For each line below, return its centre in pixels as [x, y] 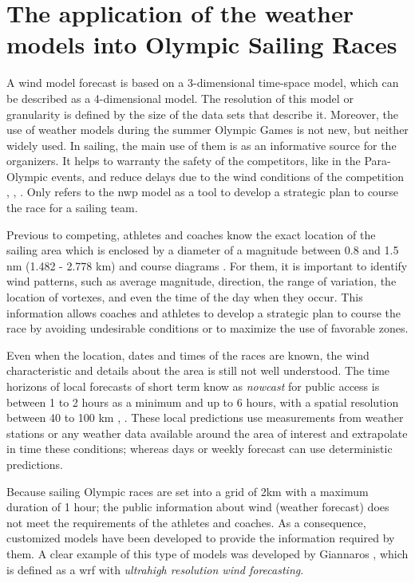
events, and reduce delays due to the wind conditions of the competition [228, 176]
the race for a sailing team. [72, 208]
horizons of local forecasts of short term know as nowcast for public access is [193, 386]
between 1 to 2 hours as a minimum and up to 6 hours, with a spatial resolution [203, 402]
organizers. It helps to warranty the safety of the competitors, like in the [184, 161]
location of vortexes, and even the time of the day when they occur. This [185, 297]
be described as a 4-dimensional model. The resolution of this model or [180, 98]
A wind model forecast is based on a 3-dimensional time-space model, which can [203, 83]
